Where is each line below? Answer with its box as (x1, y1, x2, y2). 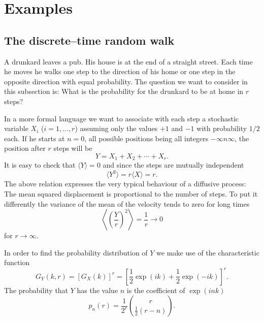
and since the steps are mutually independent (103, 159, 244, 170)
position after (4, 143, 46, 153)
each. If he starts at (4, 133, 65, 143)
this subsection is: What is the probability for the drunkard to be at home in (4, 86, 244, 97)
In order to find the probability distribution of (4, 247, 148, 258)
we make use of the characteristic (156, 247, 259, 258)
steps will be (53, 143, 92, 153)
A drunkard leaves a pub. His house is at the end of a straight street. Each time (4, 56, 253, 67)
